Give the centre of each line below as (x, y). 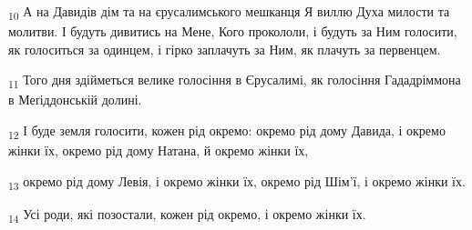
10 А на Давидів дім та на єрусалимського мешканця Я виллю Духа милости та (229, 12)
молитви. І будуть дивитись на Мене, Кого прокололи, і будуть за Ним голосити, (233, 31)
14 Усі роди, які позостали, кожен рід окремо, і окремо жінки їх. (187, 215)
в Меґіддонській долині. (75, 100)
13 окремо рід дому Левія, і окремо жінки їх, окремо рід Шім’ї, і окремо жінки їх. (237, 182)
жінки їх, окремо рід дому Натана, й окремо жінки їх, (159, 150)
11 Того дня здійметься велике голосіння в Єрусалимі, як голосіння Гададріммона (235, 81)
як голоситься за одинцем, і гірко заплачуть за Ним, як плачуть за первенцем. (225, 49)
